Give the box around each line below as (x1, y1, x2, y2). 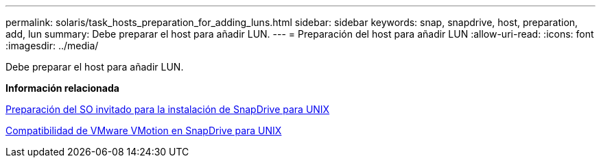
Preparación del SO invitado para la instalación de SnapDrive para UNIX (5, 103, 330, 115)
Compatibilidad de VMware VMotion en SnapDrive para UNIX (5, 125, 282, 136)
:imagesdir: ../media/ (5, 40, 99, 51)
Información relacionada (5, 82, 119, 94)
